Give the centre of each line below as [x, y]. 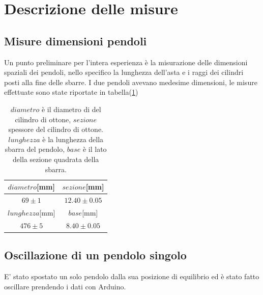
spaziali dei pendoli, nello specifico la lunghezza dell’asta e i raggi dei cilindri [124, 72]
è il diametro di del [71, 109]
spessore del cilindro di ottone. [56, 129]
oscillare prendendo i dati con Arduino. [65, 286]
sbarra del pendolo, [35, 149]
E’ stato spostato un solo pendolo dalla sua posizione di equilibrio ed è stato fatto [132, 276]
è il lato [95, 149]
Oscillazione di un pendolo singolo [95, 255]
